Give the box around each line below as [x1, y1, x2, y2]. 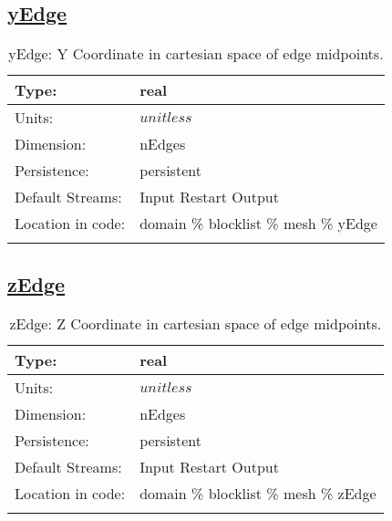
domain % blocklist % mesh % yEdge [139, 213, 377, 234]
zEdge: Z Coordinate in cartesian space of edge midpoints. [9, 313, 382, 335]
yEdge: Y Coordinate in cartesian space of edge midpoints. [8, 43, 384, 65]
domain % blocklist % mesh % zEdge [139, 483, 377, 505]
